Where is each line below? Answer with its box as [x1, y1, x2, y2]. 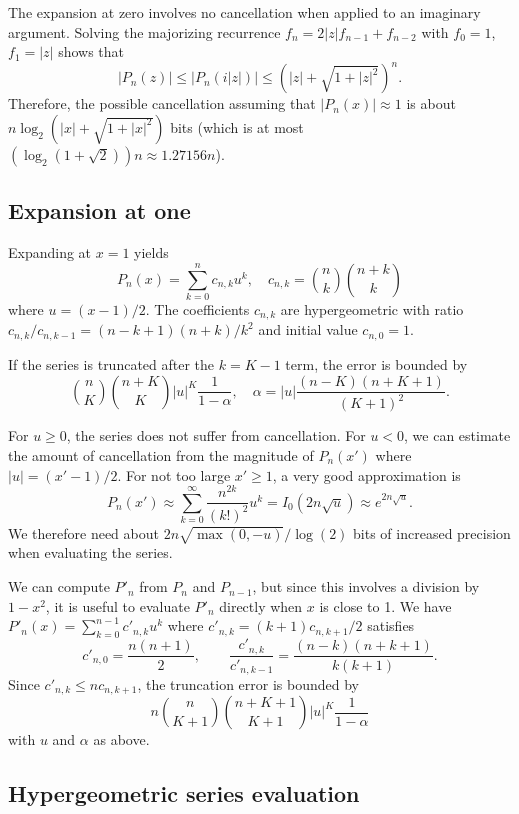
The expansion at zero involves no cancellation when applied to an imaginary [8, 2, 481, 22]
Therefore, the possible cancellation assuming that [8, 93, 316, 114]
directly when [219, 595, 303, 616]
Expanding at [8, 242, 92, 263]
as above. [93, 729, 150, 750]
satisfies [367, 615, 415, 636]
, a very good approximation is [272, 464, 461, 485]
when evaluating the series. [8, 542, 173, 563]
